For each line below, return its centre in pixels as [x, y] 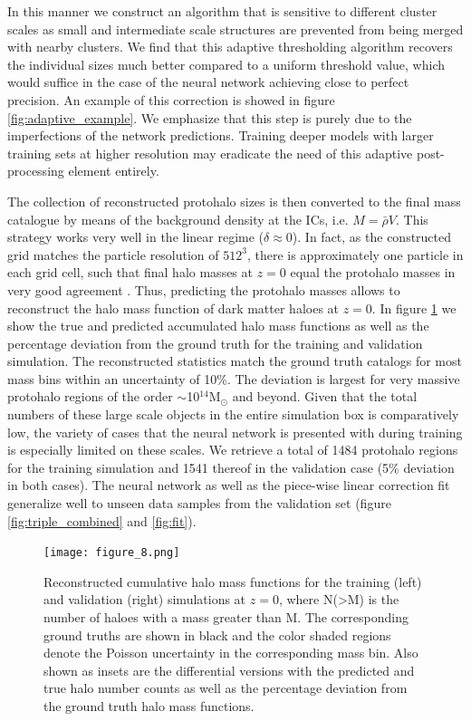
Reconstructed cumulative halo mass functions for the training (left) [233, 581]
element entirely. [114, 171]
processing [36, 171]
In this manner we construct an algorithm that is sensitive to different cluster [222, 11]
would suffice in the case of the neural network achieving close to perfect [208, 82]
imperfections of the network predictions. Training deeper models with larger [221, 135]
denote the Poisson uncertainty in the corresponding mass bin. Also [231, 653]
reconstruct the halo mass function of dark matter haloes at [173, 308]
